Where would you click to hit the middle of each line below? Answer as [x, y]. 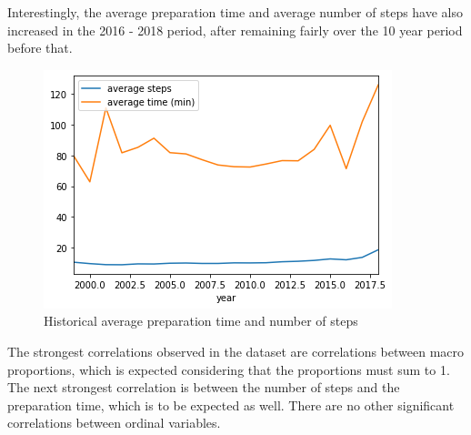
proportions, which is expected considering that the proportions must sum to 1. [229, 369]
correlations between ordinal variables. [114, 423]
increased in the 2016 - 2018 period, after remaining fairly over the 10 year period [235, 30]
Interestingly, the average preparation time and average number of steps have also [235, 12]
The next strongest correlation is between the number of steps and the [204, 387]
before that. [40, 48]
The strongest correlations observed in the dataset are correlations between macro [235, 351]
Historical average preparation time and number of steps [201, 321]
